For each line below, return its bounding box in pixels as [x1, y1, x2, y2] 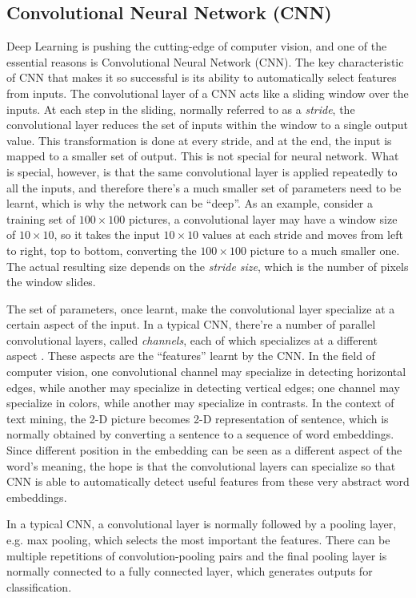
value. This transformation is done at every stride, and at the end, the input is [6, 131, 392, 148]
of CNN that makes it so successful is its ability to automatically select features [6, 69, 397, 86]
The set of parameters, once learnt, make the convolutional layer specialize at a [6, 300, 395, 317]
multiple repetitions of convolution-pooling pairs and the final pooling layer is [6, 547, 387, 564]
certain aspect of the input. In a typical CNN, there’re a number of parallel [6, 316, 376, 333]
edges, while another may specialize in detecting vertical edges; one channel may [6, 378, 400, 395]
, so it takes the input [54, 226, 160, 243]
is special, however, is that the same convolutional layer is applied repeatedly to [6, 163, 398, 180]
